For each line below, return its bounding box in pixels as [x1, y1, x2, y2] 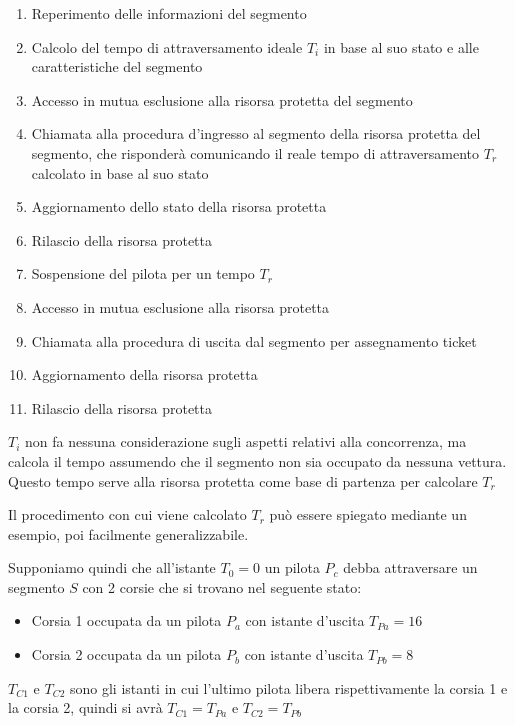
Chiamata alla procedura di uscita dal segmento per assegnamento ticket [31, 330, 477, 351]
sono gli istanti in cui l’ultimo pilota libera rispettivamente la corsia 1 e [69, 677, 508, 698]
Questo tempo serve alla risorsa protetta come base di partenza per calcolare [8, 470, 478, 491]
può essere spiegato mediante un [269, 504, 467, 525]
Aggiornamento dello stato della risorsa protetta [31, 196, 327, 217]
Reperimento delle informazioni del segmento [31, 3, 307, 23]
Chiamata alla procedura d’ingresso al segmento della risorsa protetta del [31, 123, 481, 144]
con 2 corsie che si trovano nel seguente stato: [82, 576, 362, 597]
